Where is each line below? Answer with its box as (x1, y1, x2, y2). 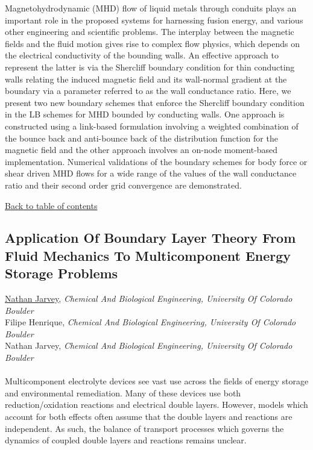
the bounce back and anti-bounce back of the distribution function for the (5, 131, 278, 144)
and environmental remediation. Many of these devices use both (5, 386, 241, 399)
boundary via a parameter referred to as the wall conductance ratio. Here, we (5, 84, 291, 97)
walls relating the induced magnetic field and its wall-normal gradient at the (5, 72, 287, 85)
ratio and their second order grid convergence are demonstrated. (5, 178, 242, 191)
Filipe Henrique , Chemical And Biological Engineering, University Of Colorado (5, 316, 296, 328)
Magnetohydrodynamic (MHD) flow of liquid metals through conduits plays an (5, 2, 297, 14)
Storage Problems (5, 264, 118, 283)
